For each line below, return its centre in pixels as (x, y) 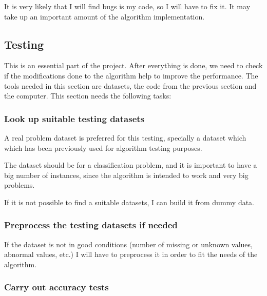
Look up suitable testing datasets (74, 118)
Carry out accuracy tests (56, 287)
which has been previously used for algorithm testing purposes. (103, 147)
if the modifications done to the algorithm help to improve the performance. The (131, 75)
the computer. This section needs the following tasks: (88, 96)
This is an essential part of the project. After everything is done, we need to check (133, 65)
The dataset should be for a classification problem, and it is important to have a (131, 165)
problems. (20, 185)
